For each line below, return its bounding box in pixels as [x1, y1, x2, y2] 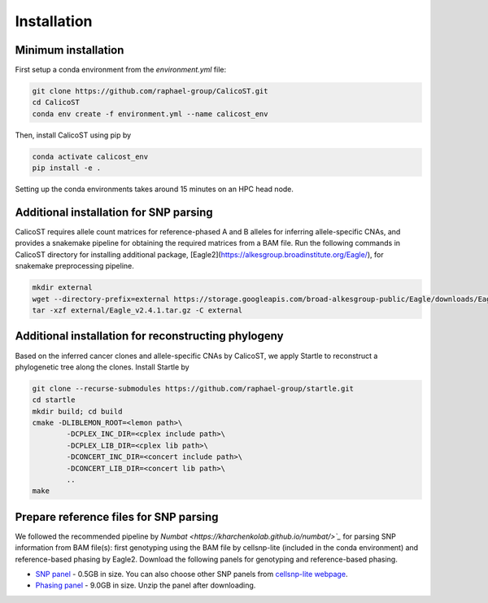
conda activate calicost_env [32, 151, 149, 161]
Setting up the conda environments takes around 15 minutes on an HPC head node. [15, 184, 294, 194]
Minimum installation [15, 43, 124, 57]
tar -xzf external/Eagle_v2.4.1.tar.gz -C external [32, 306, 243, 315]
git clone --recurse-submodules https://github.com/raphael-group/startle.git [32, 383, 354, 393]
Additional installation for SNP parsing [15, 205, 213, 219]
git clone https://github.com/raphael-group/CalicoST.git [32, 86, 268, 96]
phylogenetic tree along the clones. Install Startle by [15, 362, 190, 372]
